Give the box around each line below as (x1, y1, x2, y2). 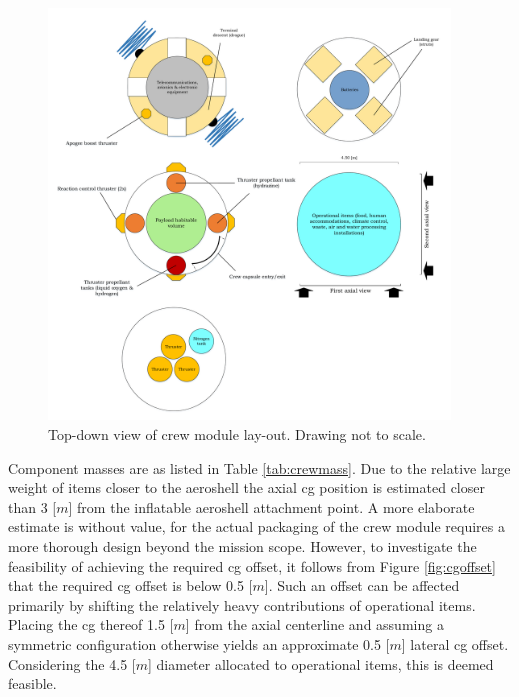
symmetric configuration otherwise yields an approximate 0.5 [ (8, 633, 390, 654)
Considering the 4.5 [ (8, 653, 136, 674)
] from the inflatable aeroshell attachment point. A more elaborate (68, 496, 475, 517)
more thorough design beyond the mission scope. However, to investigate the (8, 536, 477, 557)
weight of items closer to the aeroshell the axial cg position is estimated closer (8, 477, 485, 498)
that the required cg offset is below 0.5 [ (8, 575, 253, 596)
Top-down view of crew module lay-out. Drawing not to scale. (48, 424, 426, 445)
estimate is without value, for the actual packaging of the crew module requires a (8, 516, 505, 537)
